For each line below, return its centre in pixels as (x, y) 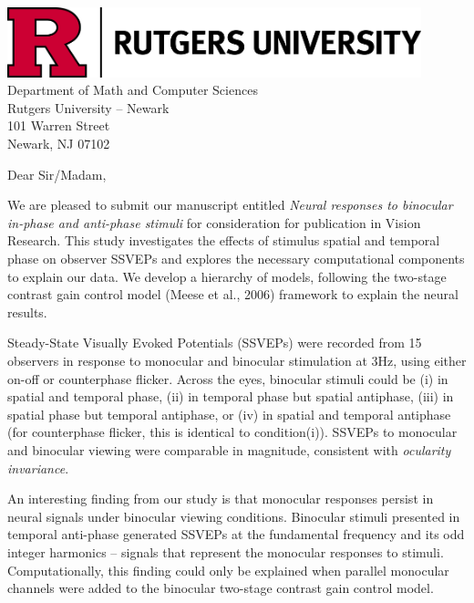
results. (27, 312)
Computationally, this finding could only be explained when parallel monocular (228, 570)
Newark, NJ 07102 (59, 144)
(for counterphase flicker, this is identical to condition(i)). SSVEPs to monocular (232, 432)
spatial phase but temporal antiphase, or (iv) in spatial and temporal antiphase (229, 414)
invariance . (38, 468)
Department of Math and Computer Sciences (133, 90)
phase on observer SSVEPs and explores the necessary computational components (236, 259)
